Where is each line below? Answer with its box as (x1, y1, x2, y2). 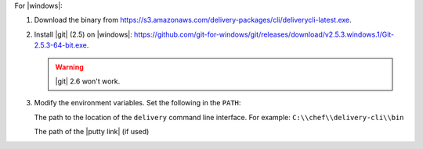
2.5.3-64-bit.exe (34, 41, 88, 50)
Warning (55, 62, 84, 72)
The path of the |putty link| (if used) (34, 127, 150, 137)
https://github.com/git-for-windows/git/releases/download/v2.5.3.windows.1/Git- (133, 30, 395, 39)
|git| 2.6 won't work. (55, 76, 121, 86)
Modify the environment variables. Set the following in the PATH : (34, 98, 241, 108)
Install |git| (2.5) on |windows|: (34, 30, 132, 39)
